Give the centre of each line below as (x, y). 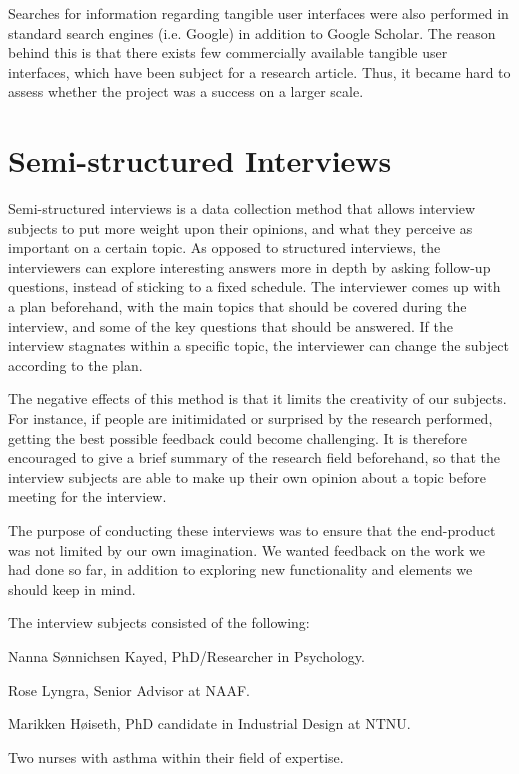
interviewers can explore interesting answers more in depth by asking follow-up (249, 266)
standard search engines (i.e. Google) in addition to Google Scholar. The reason (252, 32)
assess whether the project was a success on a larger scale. (186, 91)
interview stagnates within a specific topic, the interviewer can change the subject (258, 345)
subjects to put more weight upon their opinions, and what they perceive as (240, 227)
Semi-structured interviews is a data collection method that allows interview (242, 208)
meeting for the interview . (87, 496)
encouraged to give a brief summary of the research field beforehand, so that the (254, 457)
